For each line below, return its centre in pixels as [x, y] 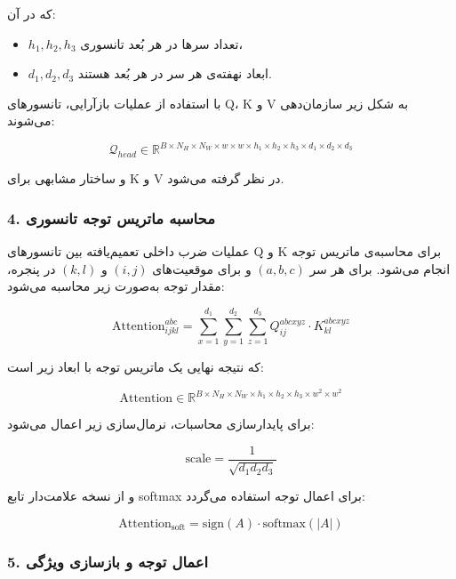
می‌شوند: [31, 121]
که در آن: [32, 13]
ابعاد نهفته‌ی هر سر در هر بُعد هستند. [175, 73]
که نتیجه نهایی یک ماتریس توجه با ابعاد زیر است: [136, 367]
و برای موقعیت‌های [202, 268]
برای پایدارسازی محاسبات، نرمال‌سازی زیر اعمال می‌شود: [161, 424]
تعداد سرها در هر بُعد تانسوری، [161, 43]
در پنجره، [32, 268]
